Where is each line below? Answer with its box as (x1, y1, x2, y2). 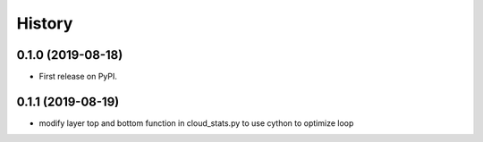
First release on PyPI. (38, 71, 118, 82)
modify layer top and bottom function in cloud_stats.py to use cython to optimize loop (38, 117, 354, 129)
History (16, 13, 73, 33)
